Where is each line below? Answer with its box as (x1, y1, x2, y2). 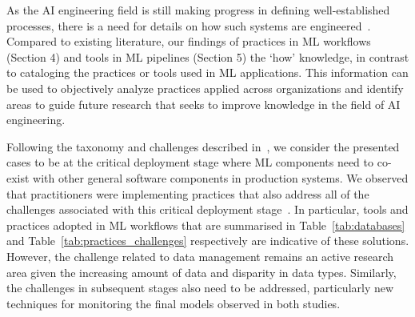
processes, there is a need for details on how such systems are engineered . (6, 17, 371, 34)
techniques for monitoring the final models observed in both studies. (6, 295, 341, 311)
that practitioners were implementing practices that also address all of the (6, 185, 369, 202)
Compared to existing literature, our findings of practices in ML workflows (6, 33, 371, 50)
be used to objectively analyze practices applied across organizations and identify (6, 79, 404, 96)
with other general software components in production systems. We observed (33, 169, 409, 186)
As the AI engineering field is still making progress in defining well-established (6, 2, 390, 18)
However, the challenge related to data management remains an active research (6, 247, 394, 264)
